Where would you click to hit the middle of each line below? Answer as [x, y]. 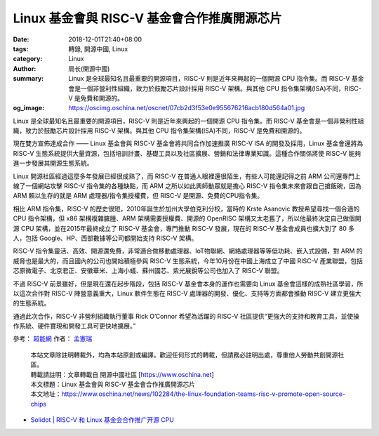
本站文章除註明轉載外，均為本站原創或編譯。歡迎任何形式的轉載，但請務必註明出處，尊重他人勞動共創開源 [184, 355]
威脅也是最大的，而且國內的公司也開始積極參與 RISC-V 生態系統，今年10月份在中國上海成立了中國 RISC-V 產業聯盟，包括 [188, 260]
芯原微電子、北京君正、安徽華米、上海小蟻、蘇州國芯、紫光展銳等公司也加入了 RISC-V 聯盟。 [148, 271]
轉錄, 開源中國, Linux [98, 48]
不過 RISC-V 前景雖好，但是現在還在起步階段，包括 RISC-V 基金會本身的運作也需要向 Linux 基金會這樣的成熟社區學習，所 [188, 284]
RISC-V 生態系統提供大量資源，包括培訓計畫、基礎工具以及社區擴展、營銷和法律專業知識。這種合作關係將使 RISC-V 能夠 [187, 153]
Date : [21, 39]
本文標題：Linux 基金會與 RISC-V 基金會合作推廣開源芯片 [113, 384]
